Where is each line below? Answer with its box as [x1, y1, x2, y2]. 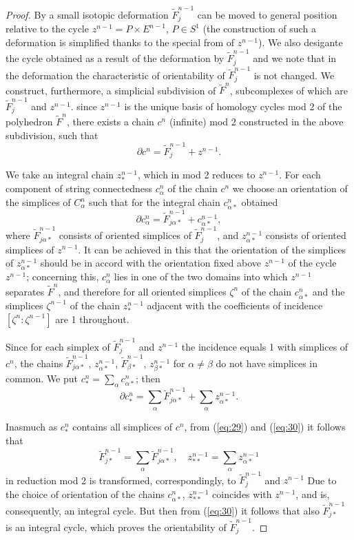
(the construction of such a [202, 21, 316, 36]
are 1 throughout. [55, 311, 129, 326]
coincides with [212, 486, 272, 501]
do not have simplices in [216, 355, 318, 370]
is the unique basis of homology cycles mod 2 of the [124, 98, 342, 113]
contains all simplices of [72, 419, 173, 433]
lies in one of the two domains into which [114, 269, 288, 284]
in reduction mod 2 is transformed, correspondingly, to [6, 473, 236, 487]
